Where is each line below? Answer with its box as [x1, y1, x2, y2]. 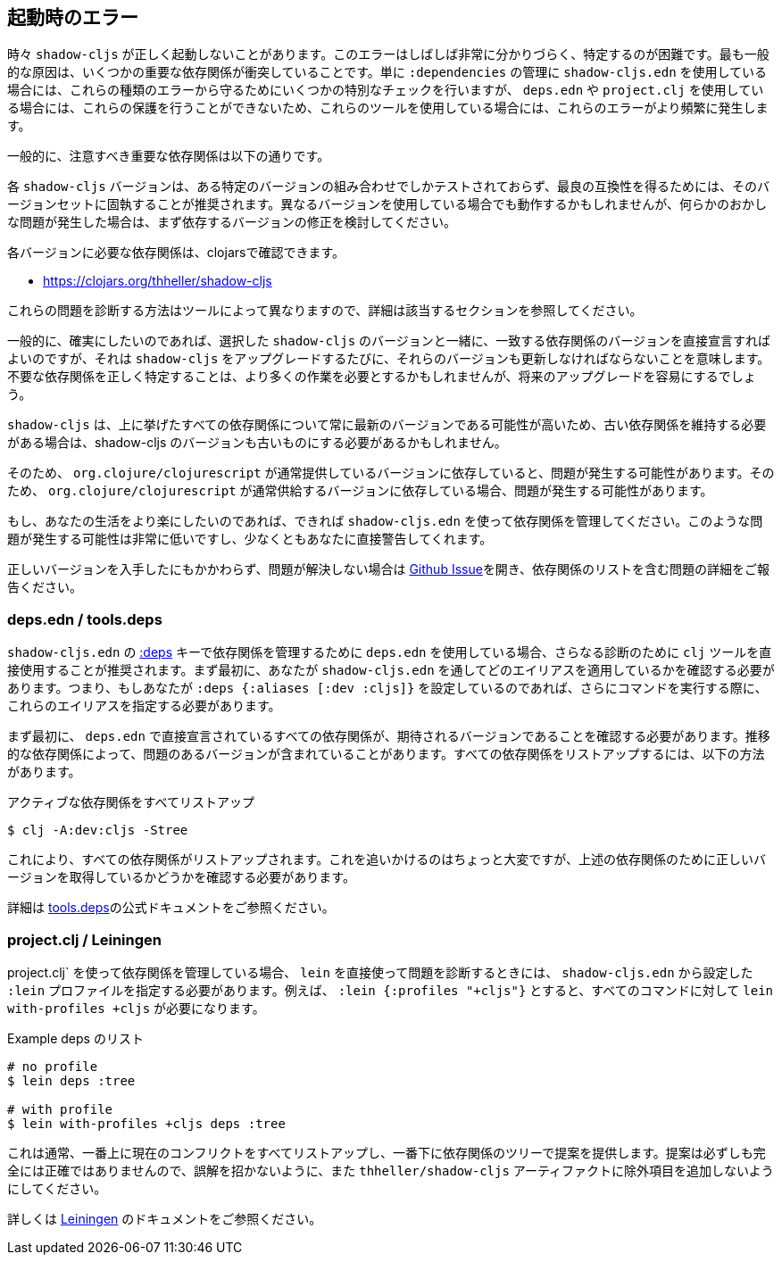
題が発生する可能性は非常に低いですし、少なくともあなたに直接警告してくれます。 [7, 531, 493, 547]
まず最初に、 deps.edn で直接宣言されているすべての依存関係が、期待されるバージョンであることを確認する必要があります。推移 [7, 728, 770, 744]
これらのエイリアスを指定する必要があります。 [7, 698, 281, 714]
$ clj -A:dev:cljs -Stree [7, 823, 188, 838]
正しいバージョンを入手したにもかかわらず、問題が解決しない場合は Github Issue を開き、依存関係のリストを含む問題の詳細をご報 [7, 561, 770, 577]
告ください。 [7, 579, 82, 595]
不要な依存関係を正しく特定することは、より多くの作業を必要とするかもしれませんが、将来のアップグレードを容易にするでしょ [7, 369, 756, 385]
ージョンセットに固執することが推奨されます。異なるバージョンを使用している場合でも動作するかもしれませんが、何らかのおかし [7, 196, 767, 212]
